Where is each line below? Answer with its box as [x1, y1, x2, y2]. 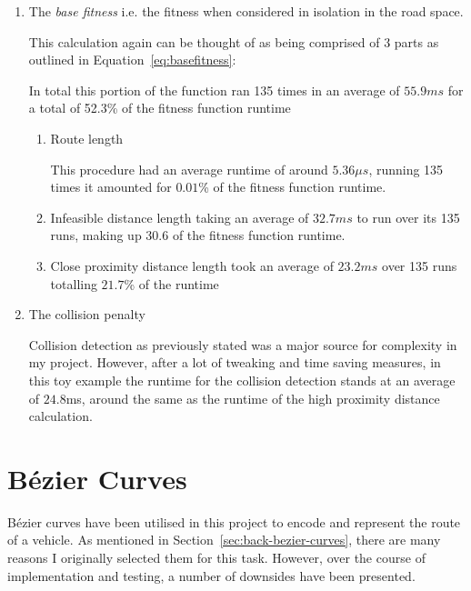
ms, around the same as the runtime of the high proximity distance [65, 388, 440, 407]
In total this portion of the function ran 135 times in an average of [28, 80, 400, 99]
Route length [50, 128, 124, 147]
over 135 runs [382, 255, 457, 275]
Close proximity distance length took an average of [50, 255, 334, 275]
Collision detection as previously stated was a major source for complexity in [28, 335, 457, 354]
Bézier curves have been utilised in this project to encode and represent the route [7, 512, 461, 531]
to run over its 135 [356, 207, 460, 226]
